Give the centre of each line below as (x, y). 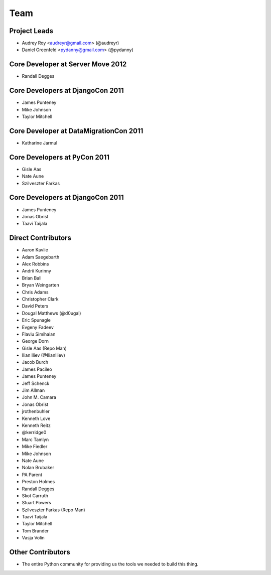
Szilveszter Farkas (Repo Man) (53, 510)
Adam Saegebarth (41, 257)
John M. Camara (39, 397)
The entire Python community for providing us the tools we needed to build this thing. (110, 564)
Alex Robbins (35, 264)
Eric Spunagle (36, 320)
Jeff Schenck (36, 383)
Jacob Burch (35, 362)
